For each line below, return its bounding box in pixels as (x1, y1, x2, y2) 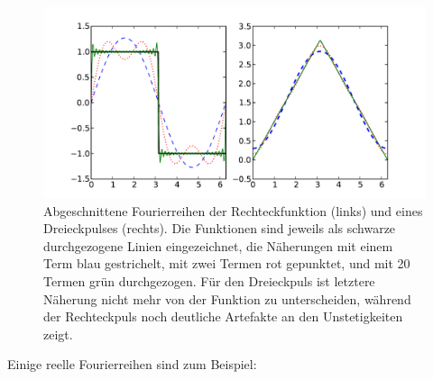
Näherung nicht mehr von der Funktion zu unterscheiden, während (43, 289, 411, 308)
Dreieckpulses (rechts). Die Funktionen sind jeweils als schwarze (43, 219, 396, 238)
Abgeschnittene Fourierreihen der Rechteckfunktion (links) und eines (43, 201, 423, 220)
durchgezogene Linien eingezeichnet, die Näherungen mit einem (43, 236, 393, 255)
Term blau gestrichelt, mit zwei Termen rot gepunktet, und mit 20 (43, 254, 410, 273)
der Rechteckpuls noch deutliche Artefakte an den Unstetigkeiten (43, 307, 403, 326)
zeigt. (43, 324, 73, 343)
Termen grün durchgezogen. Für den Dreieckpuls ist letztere (43, 271, 375, 290)
